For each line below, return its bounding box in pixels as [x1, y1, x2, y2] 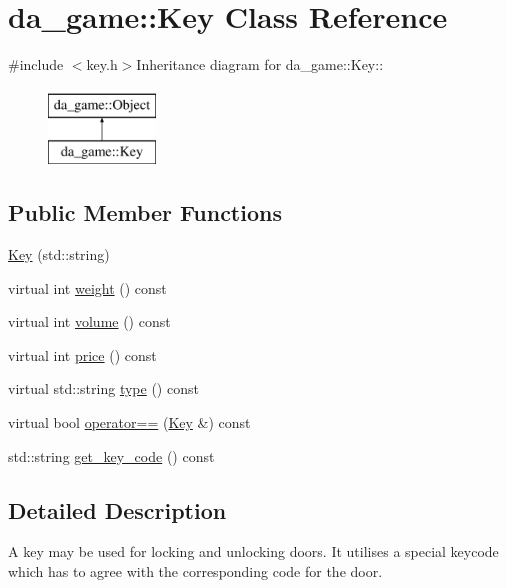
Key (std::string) [8, 244, 110, 265]
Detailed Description [8, 494, 227, 525]
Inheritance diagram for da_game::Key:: [136, 54, 384, 75]
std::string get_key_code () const [8, 445, 215, 466]
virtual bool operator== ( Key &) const [8, 412, 251, 433]
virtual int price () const [8, 344, 157, 365]
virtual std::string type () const [8, 378, 199, 399]
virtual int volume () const [8, 311, 171, 332]
